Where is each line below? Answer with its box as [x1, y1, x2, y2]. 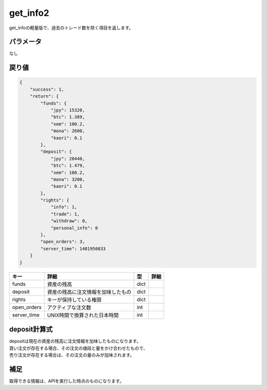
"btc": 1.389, [50, 114, 85, 120]
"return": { [30, 94, 59, 99]
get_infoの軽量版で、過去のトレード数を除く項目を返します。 [9, 25, 133, 31]
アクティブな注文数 [47, 304, 91, 311]
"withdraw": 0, [50, 218, 88, 224]
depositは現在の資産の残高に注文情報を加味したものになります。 [9, 338, 141, 344]
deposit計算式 [9, 325, 53, 334]
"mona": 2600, [50, 128, 85, 134]
